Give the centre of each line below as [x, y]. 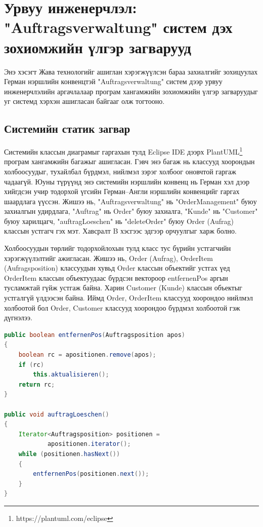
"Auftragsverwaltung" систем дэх [118, 27]
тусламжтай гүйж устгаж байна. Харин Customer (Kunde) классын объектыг [123, 288]
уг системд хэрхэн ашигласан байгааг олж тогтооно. [84, 101]
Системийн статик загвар [67, 128]
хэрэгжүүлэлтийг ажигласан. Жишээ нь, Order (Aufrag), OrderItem [108, 258]
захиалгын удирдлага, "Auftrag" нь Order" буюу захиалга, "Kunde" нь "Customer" [131, 211]
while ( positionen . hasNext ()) [69, 454]
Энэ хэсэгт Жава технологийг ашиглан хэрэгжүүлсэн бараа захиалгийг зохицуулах [131, 71]
